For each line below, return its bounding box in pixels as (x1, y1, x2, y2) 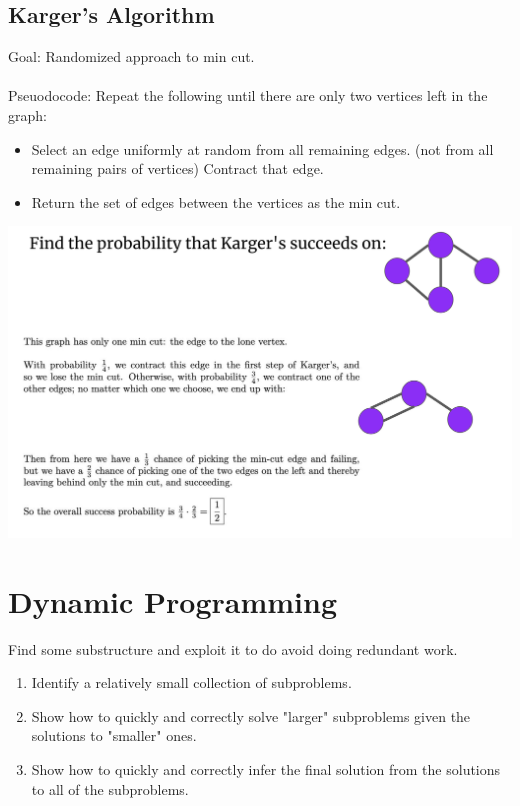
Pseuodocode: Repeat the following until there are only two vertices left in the (8, 85, 488, 106)
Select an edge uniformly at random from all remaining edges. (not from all (31, 138, 494, 159)
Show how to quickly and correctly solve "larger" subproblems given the (31, 705, 471, 726)
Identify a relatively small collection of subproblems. (31, 672, 352, 693)
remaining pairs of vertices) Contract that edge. (31, 158, 324, 179)
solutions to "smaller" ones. (31, 725, 197, 746)
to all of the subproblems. (31, 778, 189, 799)
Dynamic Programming (8, 580, 338, 621)
